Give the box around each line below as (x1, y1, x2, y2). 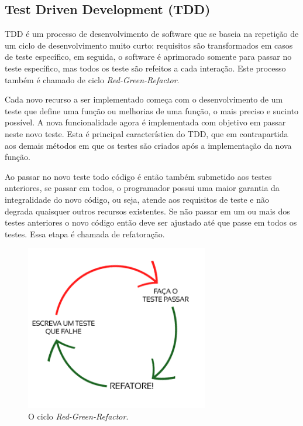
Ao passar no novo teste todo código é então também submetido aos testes (5, 170, 272, 182)
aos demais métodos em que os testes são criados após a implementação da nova (5, 139, 292, 151)
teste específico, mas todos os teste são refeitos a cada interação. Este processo (5, 62, 286, 74)
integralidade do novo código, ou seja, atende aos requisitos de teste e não (5, 193, 269, 205)
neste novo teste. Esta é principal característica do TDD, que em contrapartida (5, 127, 288, 139)
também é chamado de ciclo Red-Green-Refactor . (5, 73, 180, 86)
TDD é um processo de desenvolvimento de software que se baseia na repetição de (5, 28, 299, 40)
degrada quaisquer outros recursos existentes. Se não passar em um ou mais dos (5, 205, 290, 217)
